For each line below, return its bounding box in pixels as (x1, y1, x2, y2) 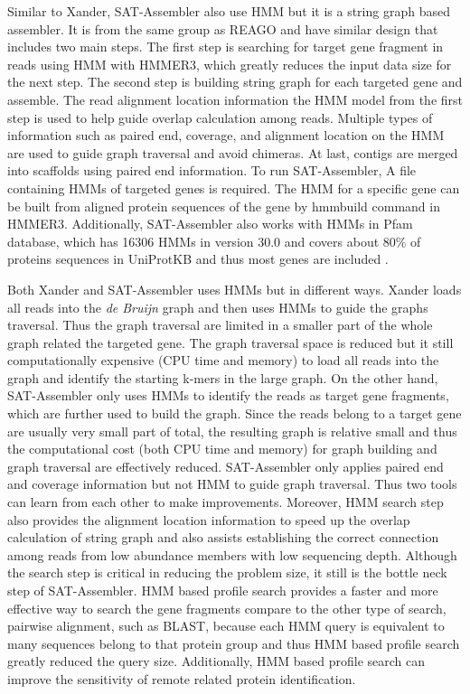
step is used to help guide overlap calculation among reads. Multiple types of (7, 108, 433, 127)
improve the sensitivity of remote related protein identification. (7, 669, 356, 688)
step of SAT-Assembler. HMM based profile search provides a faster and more (7, 581, 438, 599)
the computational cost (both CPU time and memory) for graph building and (7, 439, 437, 458)
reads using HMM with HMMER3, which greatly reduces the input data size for (7, 54, 452, 73)
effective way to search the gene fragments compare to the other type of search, (7, 598, 446, 617)
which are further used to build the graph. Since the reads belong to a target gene (7, 404, 462, 423)
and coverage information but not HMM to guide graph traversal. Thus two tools (7, 474, 457, 493)
